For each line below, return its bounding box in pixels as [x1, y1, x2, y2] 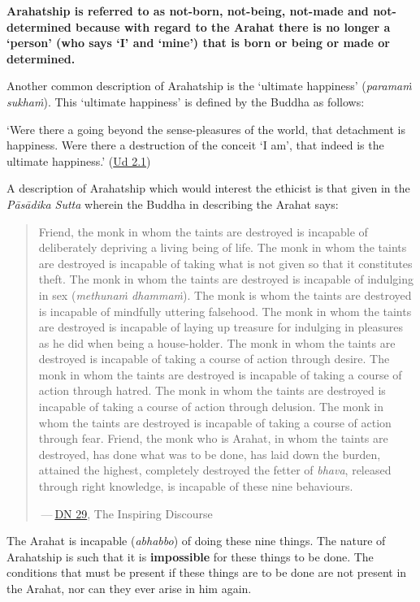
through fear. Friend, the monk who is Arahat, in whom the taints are [38, 430, 388, 447]
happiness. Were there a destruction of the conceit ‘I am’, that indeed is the [6, 136, 384, 154]
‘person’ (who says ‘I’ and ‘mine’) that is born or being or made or [6, 34, 391, 51]
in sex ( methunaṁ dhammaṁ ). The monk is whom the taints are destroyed [38, 286, 412, 303]
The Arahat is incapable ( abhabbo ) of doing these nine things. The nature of [6, 532, 386, 549]
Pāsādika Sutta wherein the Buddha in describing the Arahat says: [6, 195, 339, 212]
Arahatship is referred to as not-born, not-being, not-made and [6, 2, 369, 19]
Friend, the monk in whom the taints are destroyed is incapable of [38, 223, 368, 240]
